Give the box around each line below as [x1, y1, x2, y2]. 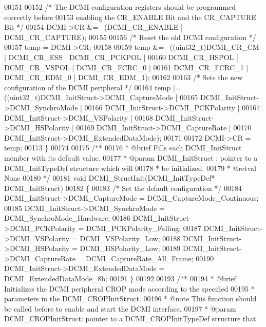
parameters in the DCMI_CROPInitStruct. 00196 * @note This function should [4, 293, 257, 304]
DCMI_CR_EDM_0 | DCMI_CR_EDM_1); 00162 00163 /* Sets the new [4, 72, 243, 83]
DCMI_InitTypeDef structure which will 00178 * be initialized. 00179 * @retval [4, 162, 257, 173]
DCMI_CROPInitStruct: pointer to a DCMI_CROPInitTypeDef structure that [4, 313, 256, 324]
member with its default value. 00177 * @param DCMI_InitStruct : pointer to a [4, 152, 258, 163]
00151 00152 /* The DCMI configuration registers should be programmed [4, 2, 236, 12]
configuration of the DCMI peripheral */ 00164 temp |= [4, 82, 181, 92]
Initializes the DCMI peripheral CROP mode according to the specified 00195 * [4, 283, 255, 294]
